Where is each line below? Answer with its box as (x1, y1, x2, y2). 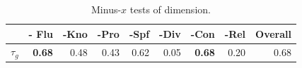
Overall (255, 26, 291, 41)
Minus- (91, 2, 122, 16)
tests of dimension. (129, 2, 211, 16)
